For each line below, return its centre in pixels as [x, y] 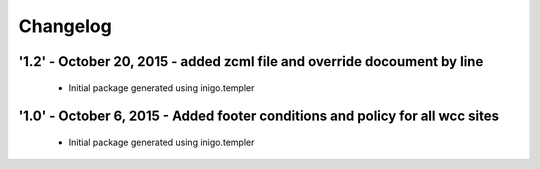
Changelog [65, 26]
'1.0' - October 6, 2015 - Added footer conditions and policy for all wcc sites [259, 116]
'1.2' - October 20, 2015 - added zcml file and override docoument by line [251, 61]
